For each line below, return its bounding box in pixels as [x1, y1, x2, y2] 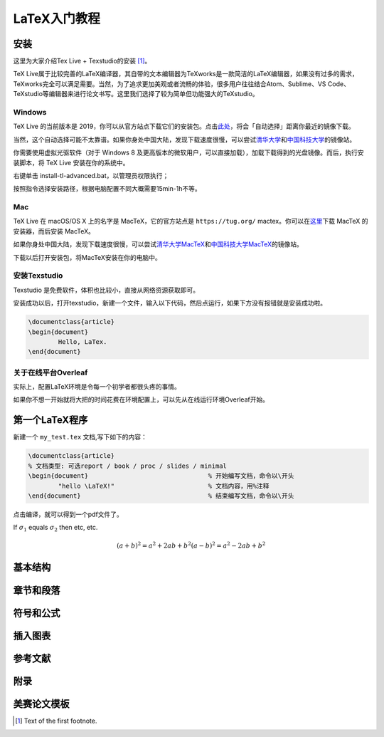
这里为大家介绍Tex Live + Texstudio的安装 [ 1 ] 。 [13, 57, 151, 66]
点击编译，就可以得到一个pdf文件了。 [13, 510, 124, 518]
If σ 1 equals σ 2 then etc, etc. [13, 523, 98, 533]
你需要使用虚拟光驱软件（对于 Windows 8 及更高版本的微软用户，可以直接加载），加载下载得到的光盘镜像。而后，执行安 [13, 148, 364, 157]
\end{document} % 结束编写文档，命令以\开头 [28, 491, 294, 500]
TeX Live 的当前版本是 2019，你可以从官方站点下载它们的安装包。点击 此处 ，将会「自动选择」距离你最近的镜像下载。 [13, 122, 355, 131]
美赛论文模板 [13, 698, 70, 710]
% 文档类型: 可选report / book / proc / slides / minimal [28, 461, 228, 470]
